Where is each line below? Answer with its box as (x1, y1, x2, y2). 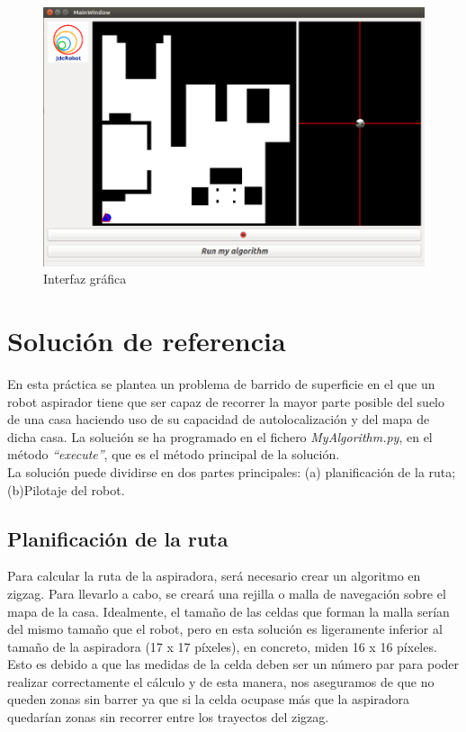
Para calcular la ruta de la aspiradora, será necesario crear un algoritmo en (7, 566, 421, 585)
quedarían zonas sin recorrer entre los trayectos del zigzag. (7, 708, 329, 727)
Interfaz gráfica (43, 269, 127, 288)
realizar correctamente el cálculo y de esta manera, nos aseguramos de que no (7, 672, 435, 691)
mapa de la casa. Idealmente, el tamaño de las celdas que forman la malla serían (7, 601, 450, 620)
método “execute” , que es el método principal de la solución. (7, 445, 340, 464)
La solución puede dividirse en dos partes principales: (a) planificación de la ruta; (7, 462, 456, 481)
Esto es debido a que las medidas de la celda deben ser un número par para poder (7, 655, 460, 673)
